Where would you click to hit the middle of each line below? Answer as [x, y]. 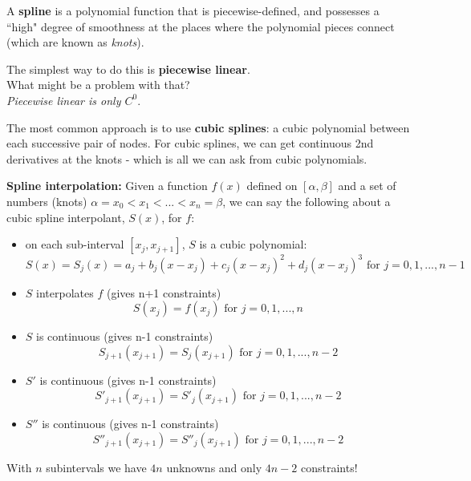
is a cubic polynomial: [253, 244]
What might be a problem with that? [98, 85]
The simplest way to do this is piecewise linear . [128, 69]
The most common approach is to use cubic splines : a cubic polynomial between [208, 127]
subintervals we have [96, 467]
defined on [272, 186]
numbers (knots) [47, 201]
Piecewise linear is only [64, 100]
